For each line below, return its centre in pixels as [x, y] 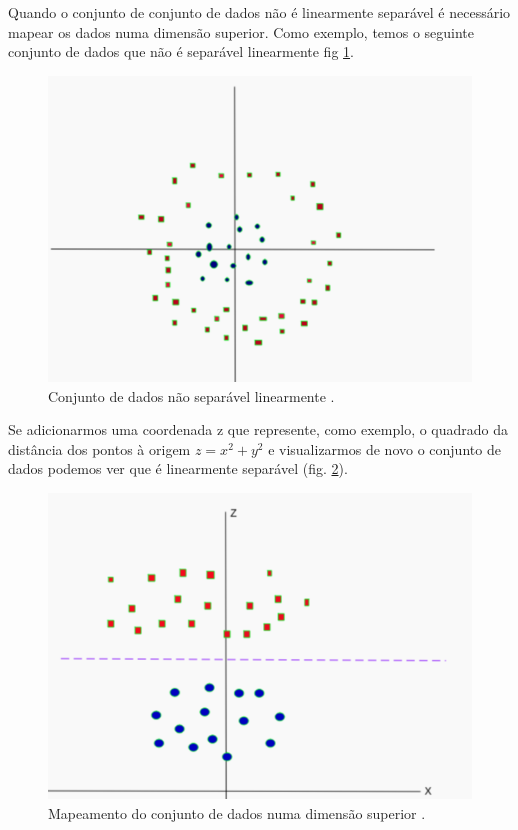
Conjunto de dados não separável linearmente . [191, 395]
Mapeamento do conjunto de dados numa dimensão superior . [237, 812]
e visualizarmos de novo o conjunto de [384, 448]
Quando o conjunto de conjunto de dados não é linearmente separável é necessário [259, 12]
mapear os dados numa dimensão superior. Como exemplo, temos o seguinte [241, 31]
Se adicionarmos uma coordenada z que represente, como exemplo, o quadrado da [258, 429]
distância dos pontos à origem [99, 448]
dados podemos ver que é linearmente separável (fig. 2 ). [178, 468]
